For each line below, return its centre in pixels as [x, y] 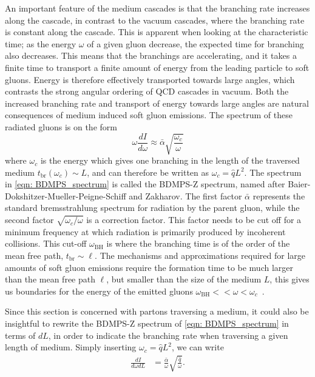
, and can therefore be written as [148, 172]
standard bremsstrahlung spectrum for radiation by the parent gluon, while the [152, 208]
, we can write [198, 347]
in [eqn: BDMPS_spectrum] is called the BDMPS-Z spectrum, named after [145, 184]
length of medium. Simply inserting [71, 347]
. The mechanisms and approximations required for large [200, 255]
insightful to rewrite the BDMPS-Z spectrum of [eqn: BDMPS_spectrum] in [147, 323]
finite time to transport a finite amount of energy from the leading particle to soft [157, 67]
